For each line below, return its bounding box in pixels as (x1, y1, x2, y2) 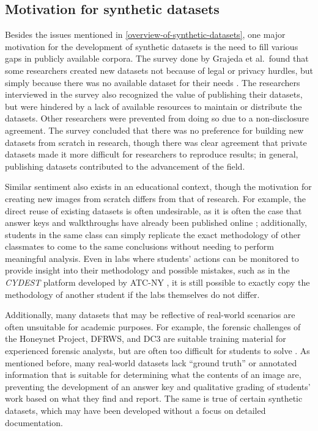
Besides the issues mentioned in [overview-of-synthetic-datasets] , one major (5, 28, 286, 41)
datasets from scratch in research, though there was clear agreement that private (5, 136, 307, 148)
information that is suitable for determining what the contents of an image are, (5, 368, 301, 381)
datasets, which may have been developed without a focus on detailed (5, 404, 266, 417)
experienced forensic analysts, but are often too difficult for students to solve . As (5, 344, 310, 357)
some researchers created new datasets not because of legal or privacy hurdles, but (5, 63, 313, 76)
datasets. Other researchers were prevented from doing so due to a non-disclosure (5, 112, 309, 125)
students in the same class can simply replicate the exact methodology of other (5, 228, 301, 241)
